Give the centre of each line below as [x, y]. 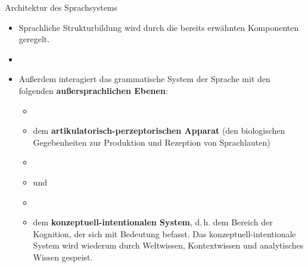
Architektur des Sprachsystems [61, 7]
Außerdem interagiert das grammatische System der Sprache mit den [144, 79]
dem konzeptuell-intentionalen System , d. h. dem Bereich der [153, 222]
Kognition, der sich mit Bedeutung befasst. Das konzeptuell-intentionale [164, 233]
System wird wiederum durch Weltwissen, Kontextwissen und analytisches [168, 245]
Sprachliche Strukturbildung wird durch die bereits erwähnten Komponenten [159, 27]
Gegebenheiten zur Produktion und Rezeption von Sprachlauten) [152, 142]
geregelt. [34, 39]
